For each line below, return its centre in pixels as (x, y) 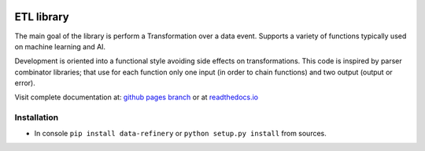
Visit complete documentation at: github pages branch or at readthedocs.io (137, 97)
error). (25, 83)
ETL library (42, 17)
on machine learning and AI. (60, 46)
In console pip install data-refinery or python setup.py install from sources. (180, 133)
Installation (37, 117)
